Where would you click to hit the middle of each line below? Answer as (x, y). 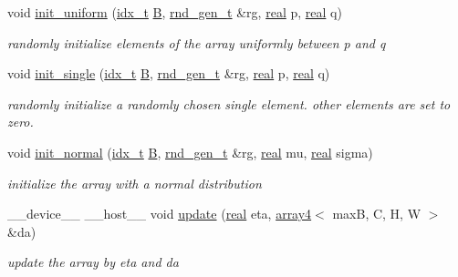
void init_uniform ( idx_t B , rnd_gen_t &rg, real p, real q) (175, 12)
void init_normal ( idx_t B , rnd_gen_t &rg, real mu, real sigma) (190, 152)
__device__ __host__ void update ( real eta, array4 (160, 214)
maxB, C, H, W (377, 214)
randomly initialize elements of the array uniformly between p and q (197, 42)
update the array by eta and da (93, 262)
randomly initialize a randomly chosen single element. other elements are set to (229, 103)
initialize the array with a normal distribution (135, 183)
